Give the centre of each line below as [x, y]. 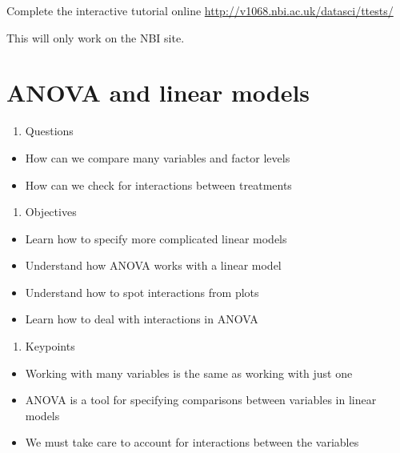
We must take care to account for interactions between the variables [192, 442]
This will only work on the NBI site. [96, 37]
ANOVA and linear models [158, 92]
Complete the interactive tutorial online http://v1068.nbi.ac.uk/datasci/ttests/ [200, 10]
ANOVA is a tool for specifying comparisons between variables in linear [201, 400]
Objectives [51, 212]
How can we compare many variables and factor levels [158, 157]
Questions [49, 131]
